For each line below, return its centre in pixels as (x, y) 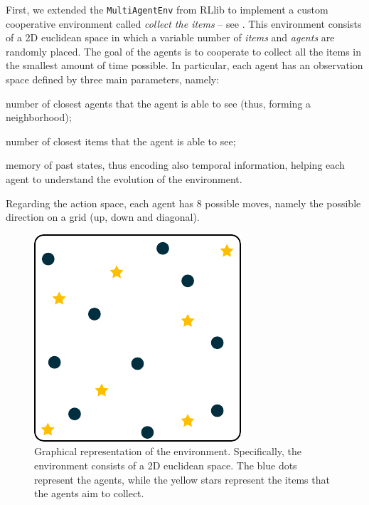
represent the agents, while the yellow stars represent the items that (182, 479)
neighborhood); (39, 117)
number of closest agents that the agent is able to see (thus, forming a (159, 103)
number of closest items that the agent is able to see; (121, 141)
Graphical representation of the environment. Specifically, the (168, 451)
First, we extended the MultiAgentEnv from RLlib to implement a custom (167, 9)
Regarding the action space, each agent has (100, 203)
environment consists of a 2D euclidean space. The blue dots (166, 465)
